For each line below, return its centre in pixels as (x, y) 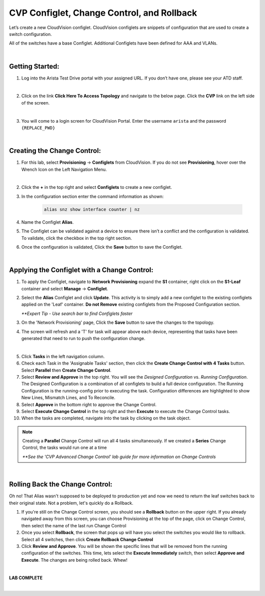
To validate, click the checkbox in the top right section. (77, 238)
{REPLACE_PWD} (38, 128)
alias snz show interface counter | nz (92, 209)
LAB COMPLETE (26, 578)
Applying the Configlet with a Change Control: (81, 270)
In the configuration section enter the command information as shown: (93, 196)
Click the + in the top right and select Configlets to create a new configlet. (97, 187)
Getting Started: (34, 66)
